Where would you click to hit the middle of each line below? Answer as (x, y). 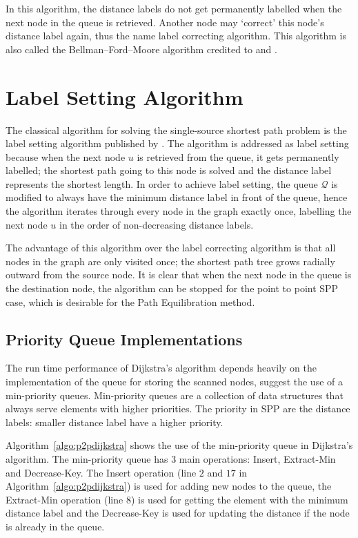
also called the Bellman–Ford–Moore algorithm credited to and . (141, 49)
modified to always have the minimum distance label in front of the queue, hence (177, 197)
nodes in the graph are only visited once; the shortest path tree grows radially (170, 261)
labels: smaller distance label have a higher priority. (115, 422)
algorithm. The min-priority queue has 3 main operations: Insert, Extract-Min (171, 458)
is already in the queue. (55, 526)
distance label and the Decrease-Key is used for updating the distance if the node (178, 513)
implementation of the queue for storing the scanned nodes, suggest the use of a (174, 382)
